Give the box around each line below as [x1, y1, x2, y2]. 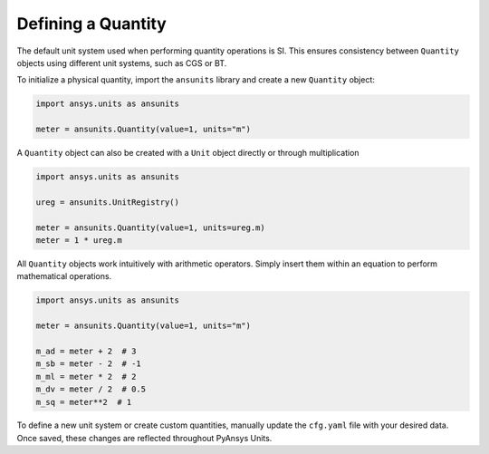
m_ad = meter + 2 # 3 [35, 345, 137, 356]
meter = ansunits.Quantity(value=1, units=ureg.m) [35, 222, 266, 233]
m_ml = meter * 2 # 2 [35, 372, 137, 382]
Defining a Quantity [16, 14, 167, 34]
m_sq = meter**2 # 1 [35, 397, 132, 407]
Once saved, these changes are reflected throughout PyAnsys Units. [16, 432, 273, 443]
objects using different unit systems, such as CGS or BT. [16, 57, 227, 68]
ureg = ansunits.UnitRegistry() [35, 197, 180, 208]
